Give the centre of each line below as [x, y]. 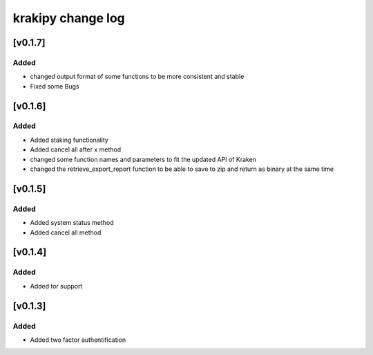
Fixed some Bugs [55, 86]
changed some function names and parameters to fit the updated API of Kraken [143, 159]
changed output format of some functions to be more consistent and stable [137, 77]
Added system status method [72, 223]
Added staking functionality [69, 140]
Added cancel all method [66, 233]
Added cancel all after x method [76, 149]
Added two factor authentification [78, 340]
